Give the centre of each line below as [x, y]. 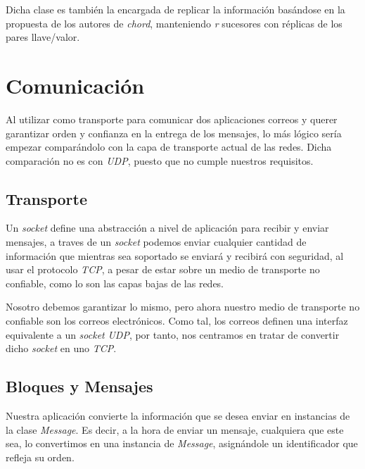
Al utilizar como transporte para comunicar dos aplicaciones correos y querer [172, 119]
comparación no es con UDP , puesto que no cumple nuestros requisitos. [160, 160]
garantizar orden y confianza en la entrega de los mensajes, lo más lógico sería [174, 133]
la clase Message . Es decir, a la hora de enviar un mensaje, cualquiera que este [175, 429]
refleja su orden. [40, 457]
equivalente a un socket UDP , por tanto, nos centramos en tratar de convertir [173, 334]
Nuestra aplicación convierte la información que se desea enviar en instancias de [178, 416]
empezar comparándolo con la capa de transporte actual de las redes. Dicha [169, 147]
